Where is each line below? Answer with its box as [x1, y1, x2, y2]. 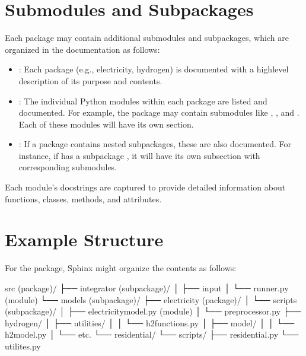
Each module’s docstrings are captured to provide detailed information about [5, 181, 286, 193]
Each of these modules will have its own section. [18, 117, 194, 130]
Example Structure [5, 227, 164, 252]
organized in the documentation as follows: [5, 43, 160, 55]
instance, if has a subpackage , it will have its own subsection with [18, 149, 260, 161]
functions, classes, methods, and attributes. [5, 192, 162, 205]
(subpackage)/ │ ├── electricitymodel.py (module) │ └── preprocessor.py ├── [5, 305, 301, 317]
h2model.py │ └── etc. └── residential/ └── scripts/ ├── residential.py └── [5, 328, 299, 341]
